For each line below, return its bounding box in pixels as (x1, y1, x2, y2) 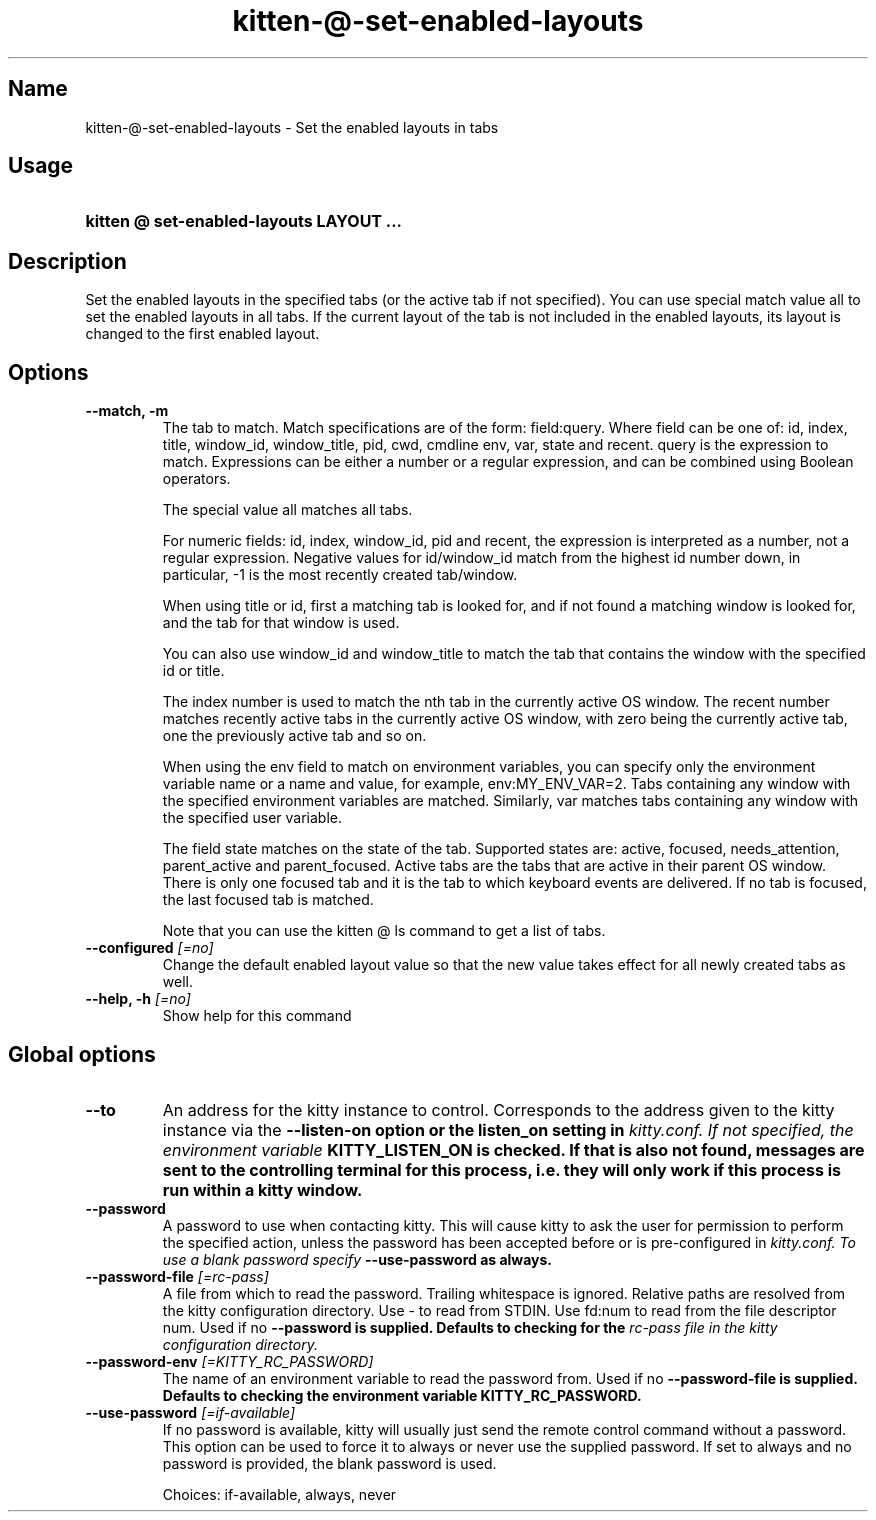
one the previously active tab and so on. (162, 727, 427, 745)
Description (8, 248, 127, 274)
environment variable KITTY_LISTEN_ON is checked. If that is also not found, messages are (162, 1139, 865, 1160)
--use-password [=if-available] (85, 1403, 296, 1421)
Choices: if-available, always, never (162, 1485, 397, 1503)
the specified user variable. (162, 809, 343, 827)
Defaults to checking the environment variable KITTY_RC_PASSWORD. (162, 1386, 642, 1404)
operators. (162, 470, 231, 488)
